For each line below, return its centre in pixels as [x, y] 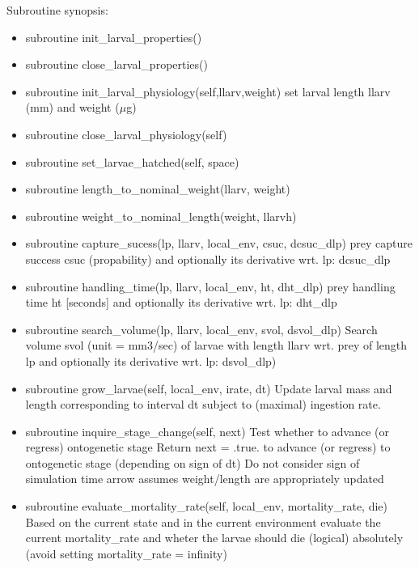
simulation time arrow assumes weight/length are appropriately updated [205, 479]
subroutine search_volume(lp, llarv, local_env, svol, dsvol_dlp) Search [201, 329]
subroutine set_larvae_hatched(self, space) [132, 161]
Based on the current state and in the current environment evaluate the [203, 521]
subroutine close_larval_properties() [116, 64]
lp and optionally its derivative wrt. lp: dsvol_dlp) [151, 360]
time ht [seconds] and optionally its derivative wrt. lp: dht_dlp [181, 302]
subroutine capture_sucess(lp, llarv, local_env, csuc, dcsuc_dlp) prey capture [219, 243]
